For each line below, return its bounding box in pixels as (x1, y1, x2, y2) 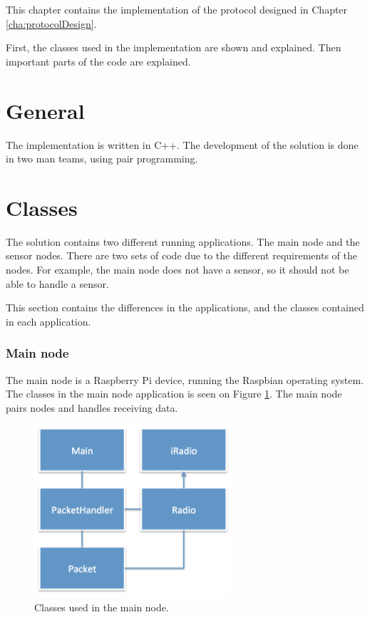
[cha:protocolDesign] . (6, 16, 97, 31)
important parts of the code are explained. (6, 53, 191, 68)
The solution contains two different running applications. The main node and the (6, 234, 360, 249)
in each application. (6, 313, 91, 328)
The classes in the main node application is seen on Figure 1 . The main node (6, 386, 342, 401)
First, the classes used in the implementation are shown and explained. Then (6, 40, 341, 55)
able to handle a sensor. (6, 276, 109, 291)
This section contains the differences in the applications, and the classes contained (6, 300, 364, 315)
